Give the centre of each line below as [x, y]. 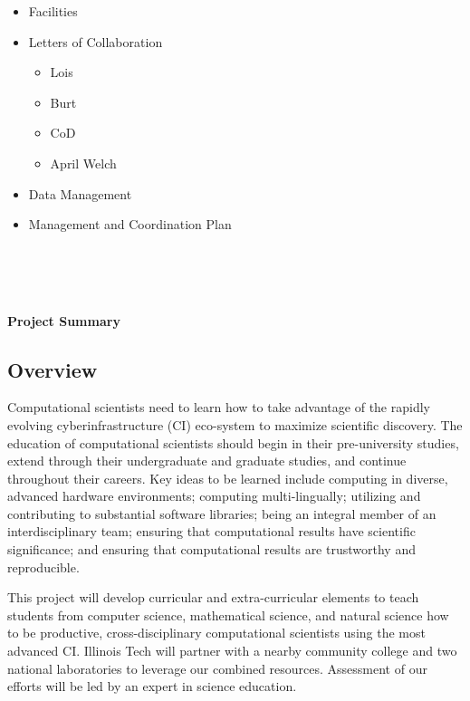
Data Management [80, 193]
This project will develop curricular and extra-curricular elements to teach [213, 597]
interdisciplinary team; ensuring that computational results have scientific [211, 531]
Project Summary [64, 320]
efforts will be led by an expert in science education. [152, 686]
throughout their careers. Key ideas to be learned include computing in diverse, [228, 478]
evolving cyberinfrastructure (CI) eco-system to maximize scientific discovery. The [235, 424]
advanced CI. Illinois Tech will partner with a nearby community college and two [232, 651]
